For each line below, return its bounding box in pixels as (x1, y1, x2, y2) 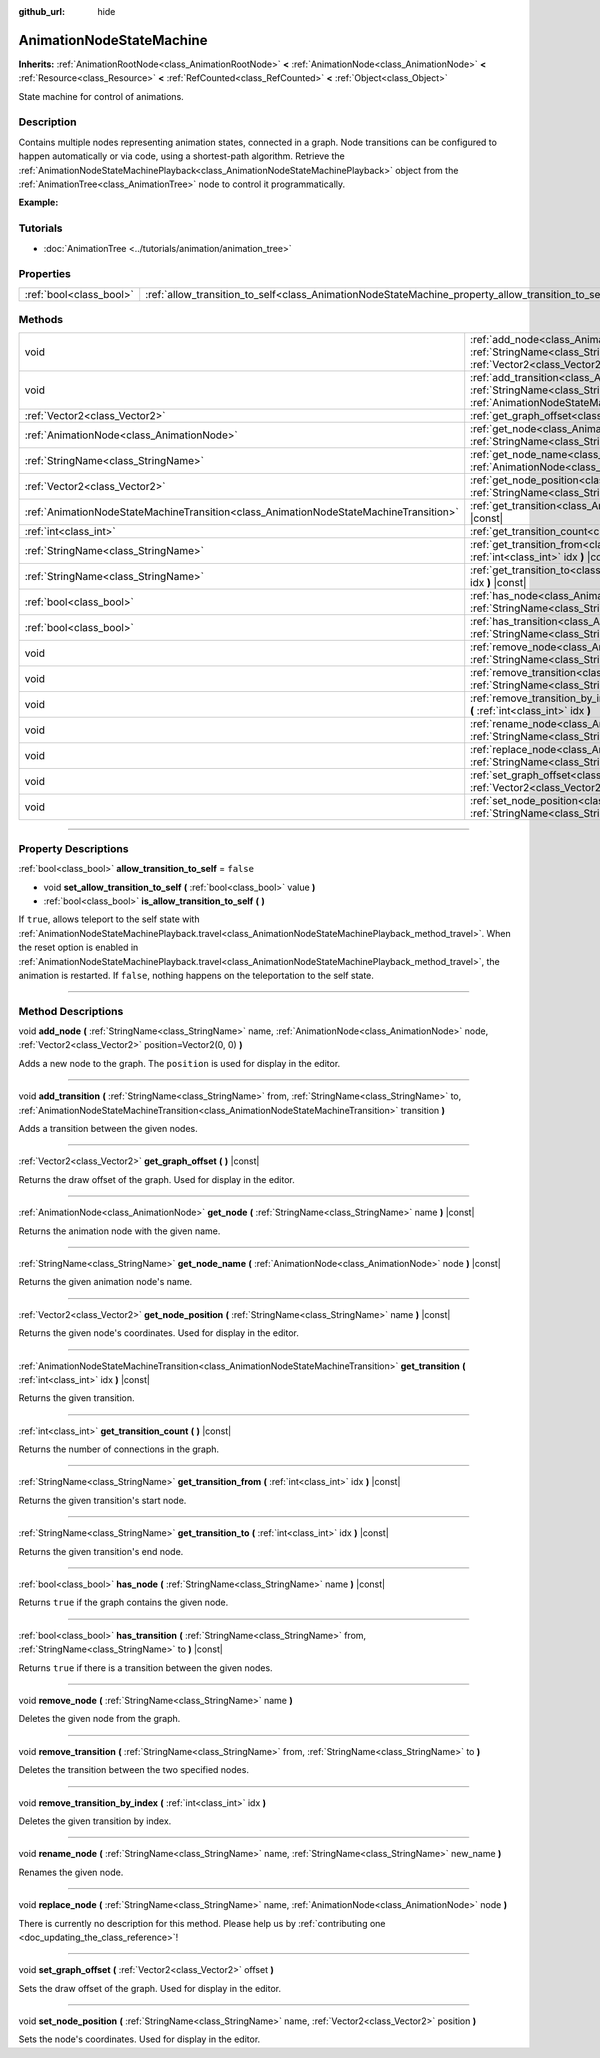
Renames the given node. (18, 1866, 124, 1878)
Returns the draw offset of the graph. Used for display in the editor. (18, 1173, 295, 1185)
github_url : (18, 6, 65, 17)
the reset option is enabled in (18, 941, 139, 954)
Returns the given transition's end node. (18, 1545, 184, 1557)
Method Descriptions (18, 1004, 124, 1018)
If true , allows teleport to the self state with (18, 913, 200, 925)
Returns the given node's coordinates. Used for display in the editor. (18, 1327, 299, 1339)
